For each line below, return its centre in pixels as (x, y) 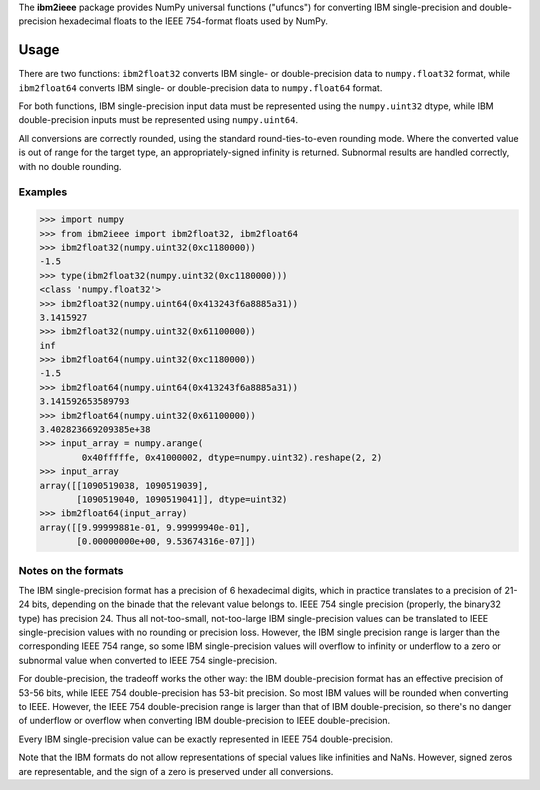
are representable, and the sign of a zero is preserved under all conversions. (176, 771)
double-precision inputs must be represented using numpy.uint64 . (158, 120)
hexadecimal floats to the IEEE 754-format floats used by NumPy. (193, 21)
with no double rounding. (70, 166)
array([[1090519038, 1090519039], (124, 485)
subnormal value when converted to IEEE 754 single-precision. (148, 660)
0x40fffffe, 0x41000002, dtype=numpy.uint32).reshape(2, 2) (232, 457)
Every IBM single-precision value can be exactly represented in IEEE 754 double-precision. (206, 739)
